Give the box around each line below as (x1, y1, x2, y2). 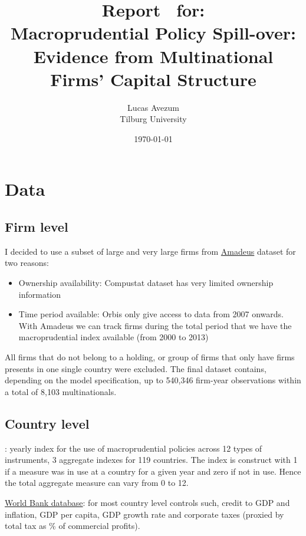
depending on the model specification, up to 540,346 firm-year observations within (5, 374, 301, 386)
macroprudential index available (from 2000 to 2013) (18, 331, 209, 343)
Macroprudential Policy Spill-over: (10, 21, 297, 45)
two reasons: (5, 257, 49, 269)
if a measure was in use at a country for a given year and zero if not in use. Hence (5, 465, 301, 477)
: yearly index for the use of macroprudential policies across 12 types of (5, 442, 262, 454)
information (18, 288, 61, 300)
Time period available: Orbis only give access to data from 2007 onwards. (18, 308, 284, 320)
